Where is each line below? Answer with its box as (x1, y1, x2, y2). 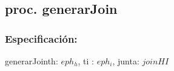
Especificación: (5, 31, 78, 46)
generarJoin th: (5, 55, 58, 67)
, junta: (112, 55, 139, 67)
